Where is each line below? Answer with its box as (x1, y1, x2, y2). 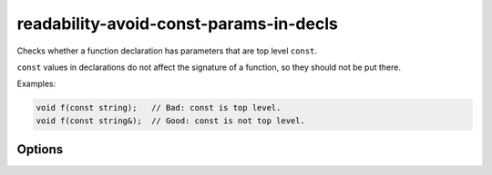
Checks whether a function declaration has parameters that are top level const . (16, 45, 318, 56)
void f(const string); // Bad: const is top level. (36, 102, 282, 113)
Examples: (16, 78, 56, 90)
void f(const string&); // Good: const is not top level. (36, 115, 305, 126)
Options (16, 141, 64, 158)
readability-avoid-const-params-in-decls (16, 14, 339, 34)
